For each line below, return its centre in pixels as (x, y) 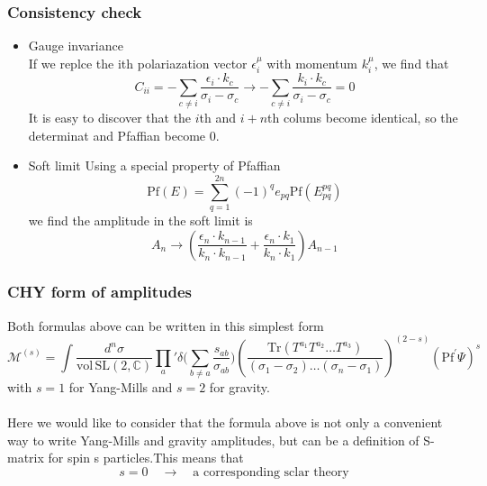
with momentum (312, 63)
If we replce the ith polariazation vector (138, 63)
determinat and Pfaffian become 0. (124, 135)
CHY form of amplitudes (100, 292)
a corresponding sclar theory (271, 473)
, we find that (411, 63)
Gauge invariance (76, 46)
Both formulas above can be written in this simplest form (166, 325)
